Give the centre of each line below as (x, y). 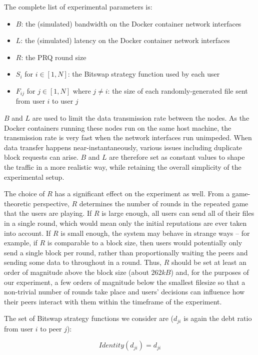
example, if (21, 243)
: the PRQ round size (54, 57)
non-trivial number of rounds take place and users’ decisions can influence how (124, 292)
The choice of (24, 194)
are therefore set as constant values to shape (177, 157)
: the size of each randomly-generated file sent (178, 90)
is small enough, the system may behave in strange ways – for (155, 233)
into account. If (27, 233)
